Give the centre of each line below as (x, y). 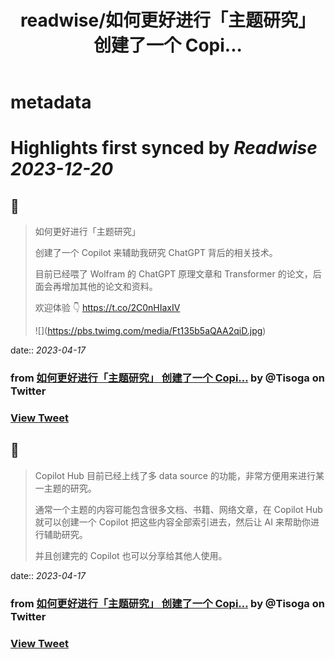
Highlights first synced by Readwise (164, 148)
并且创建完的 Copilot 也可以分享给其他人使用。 (131, 555)
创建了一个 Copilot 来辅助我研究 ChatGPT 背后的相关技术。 (156, 253)
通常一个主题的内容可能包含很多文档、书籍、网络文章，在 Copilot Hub (178, 509)
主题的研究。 (70, 488)
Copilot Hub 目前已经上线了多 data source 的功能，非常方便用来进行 (175, 475)
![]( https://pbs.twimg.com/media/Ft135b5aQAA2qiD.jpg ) (150, 331)
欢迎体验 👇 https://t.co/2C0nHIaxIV (107, 308)
